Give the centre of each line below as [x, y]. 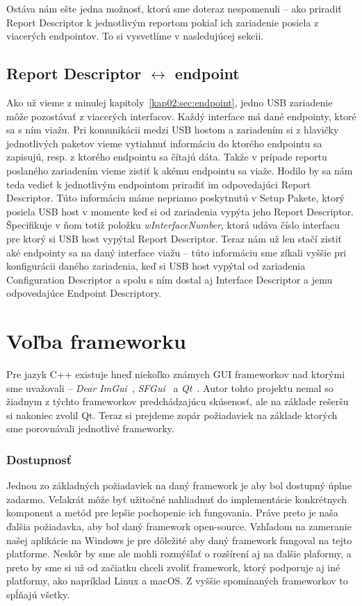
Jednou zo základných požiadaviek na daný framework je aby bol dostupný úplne [179, 485]
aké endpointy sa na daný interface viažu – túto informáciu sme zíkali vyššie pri [176, 252]
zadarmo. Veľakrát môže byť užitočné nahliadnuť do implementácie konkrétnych [177, 499]
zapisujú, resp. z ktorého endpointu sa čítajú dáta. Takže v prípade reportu [167, 157]
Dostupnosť [39, 459]
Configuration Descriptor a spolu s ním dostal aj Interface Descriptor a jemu [170, 279]
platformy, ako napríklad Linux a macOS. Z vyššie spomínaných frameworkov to [177, 581]
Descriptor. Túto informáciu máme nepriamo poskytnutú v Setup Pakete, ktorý [175, 198]
